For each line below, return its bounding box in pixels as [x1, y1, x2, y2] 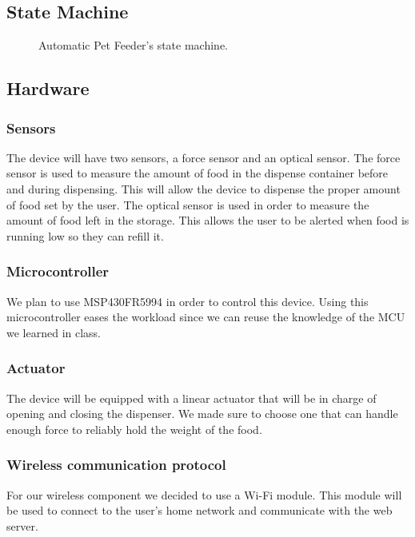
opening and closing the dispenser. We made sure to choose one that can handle [6, 405, 398, 422]
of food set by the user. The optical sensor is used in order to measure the [6, 196, 369, 213]
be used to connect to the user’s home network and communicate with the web [6, 502, 393, 519]
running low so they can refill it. [6, 227, 164, 244]
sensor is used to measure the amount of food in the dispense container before [6, 165, 389, 181]
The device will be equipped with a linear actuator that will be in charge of [6, 389, 377, 406]
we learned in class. [6, 324, 102, 340]
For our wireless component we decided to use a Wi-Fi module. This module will [6, 486, 402, 503]
